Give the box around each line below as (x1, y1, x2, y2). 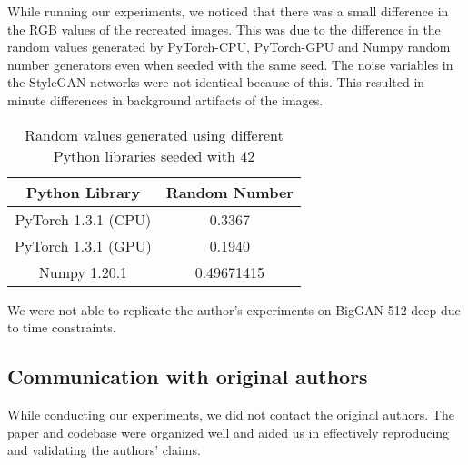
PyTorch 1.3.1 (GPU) (15, 234, 152, 256)
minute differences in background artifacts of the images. (7, 90, 324, 109)
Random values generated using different (25, 124, 284, 145)
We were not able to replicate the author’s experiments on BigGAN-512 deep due (7, 300, 461, 319)
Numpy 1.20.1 (38, 261, 128, 282)
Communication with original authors (7, 362, 368, 391)
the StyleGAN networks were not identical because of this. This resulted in (7, 73, 425, 92)
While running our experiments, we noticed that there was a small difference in (7, 2, 449, 20)
